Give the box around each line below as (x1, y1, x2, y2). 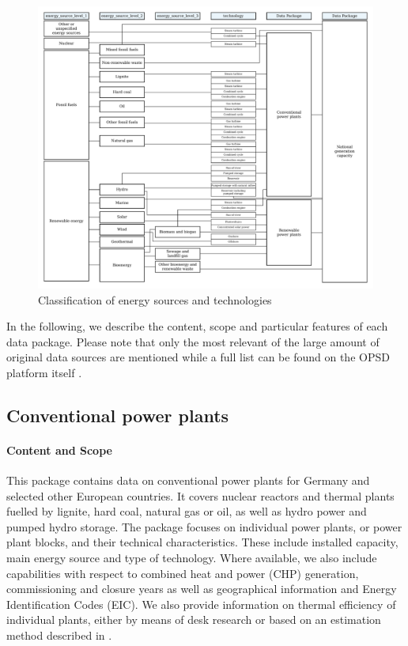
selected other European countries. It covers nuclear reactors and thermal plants (6, 487, 395, 504)
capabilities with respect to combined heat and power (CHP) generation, (6, 565, 359, 581)
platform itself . (6, 364, 82, 380)
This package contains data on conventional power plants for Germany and (6, 472, 370, 489)
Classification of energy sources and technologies (38, 291, 272, 308)
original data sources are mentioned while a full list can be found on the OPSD (6, 349, 390, 365)
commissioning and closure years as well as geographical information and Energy (6, 580, 397, 597)
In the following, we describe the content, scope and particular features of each (6, 318, 388, 334)
